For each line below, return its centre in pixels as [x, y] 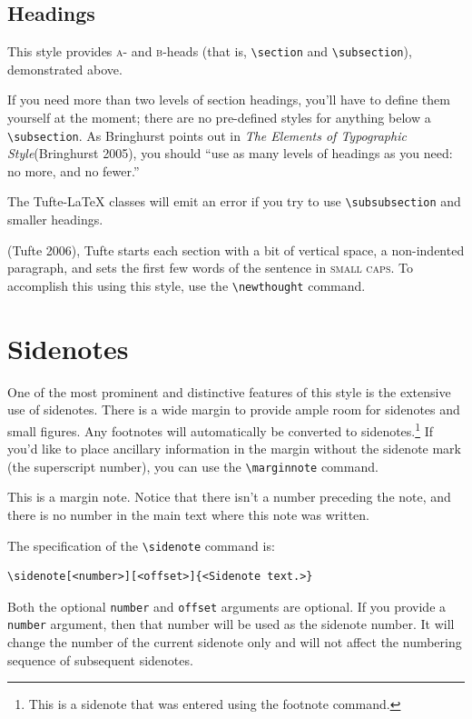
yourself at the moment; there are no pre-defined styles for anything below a [219, 118]
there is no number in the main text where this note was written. [188, 514]
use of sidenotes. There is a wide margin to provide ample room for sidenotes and [234, 409]
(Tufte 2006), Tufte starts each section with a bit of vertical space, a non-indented [236, 250]
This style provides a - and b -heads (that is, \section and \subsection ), [210, 51]
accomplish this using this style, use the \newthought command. [187, 285]
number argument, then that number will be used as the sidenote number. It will [231, 624]
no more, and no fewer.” [74, 170]
